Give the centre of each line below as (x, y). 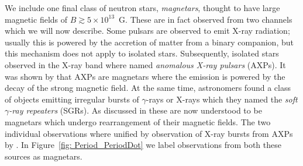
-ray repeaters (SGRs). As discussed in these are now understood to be (135, 110)
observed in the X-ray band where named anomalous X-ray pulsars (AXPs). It (145, 64)
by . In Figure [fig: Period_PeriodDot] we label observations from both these (143, 145)
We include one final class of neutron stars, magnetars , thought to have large (142, 8)
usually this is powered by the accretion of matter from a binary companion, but (149, 42)
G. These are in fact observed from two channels (206, 19)
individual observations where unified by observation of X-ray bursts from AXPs (149, 133)
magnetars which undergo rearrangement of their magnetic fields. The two (138, 121)
